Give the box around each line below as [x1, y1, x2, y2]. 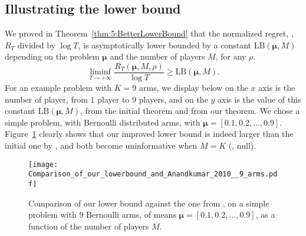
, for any [215, 50, 246, 63]
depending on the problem [5, 50, 100, 63]
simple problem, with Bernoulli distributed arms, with [5, 116, 200, 128]
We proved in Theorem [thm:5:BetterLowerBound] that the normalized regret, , [5, 27, 294, 40]
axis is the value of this [218, 93, 301, 105]
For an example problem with [5, 81, 112, 94]
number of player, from [5, 93, 88, 105]
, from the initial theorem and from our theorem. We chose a [80, 104, 300, 117]
